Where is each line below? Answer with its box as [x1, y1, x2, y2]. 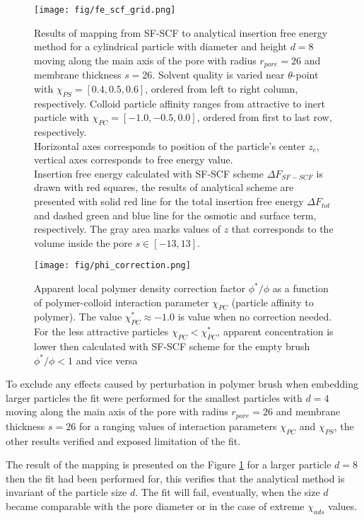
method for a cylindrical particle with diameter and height [34, 39, 287, 54]
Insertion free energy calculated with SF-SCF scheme [34, 166, 264, 180]
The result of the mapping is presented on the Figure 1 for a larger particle [6, 457, 331, 472]
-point [292, 67, 319, 82]
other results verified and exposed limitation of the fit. [6, 433, 241, 448]
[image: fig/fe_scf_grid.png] [34, 5, 176, 15]
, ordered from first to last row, [196, 110, 332, 125]
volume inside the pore [34, 235, 132, 250]
